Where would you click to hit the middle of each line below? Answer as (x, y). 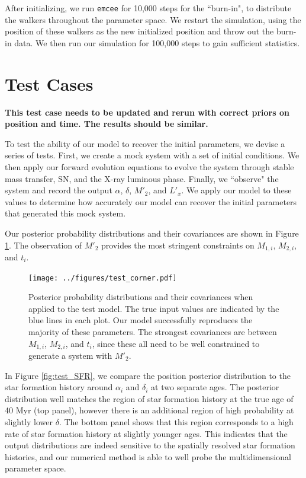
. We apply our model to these (236, 190)
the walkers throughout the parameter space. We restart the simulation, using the (153, 19)
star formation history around (59, 387)
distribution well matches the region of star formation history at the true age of (149, 398)
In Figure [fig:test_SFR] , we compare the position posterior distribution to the (148, 375)
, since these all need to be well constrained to (176, 343)
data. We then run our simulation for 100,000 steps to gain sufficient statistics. (157, 42)
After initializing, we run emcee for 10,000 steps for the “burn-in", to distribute (148, 8)
